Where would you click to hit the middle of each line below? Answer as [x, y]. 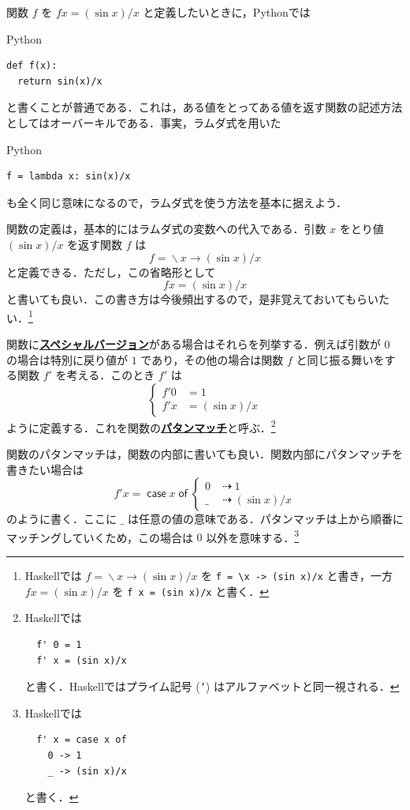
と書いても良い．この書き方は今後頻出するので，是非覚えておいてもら [187, 299]
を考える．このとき [105, 375]
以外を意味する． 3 [253, 536]
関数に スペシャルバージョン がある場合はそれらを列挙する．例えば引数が [194, 343]
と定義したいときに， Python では [227, 12]
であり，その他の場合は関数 [212, 359]
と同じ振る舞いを [340, 359]
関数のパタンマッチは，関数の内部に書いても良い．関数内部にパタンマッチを [205, 454]
